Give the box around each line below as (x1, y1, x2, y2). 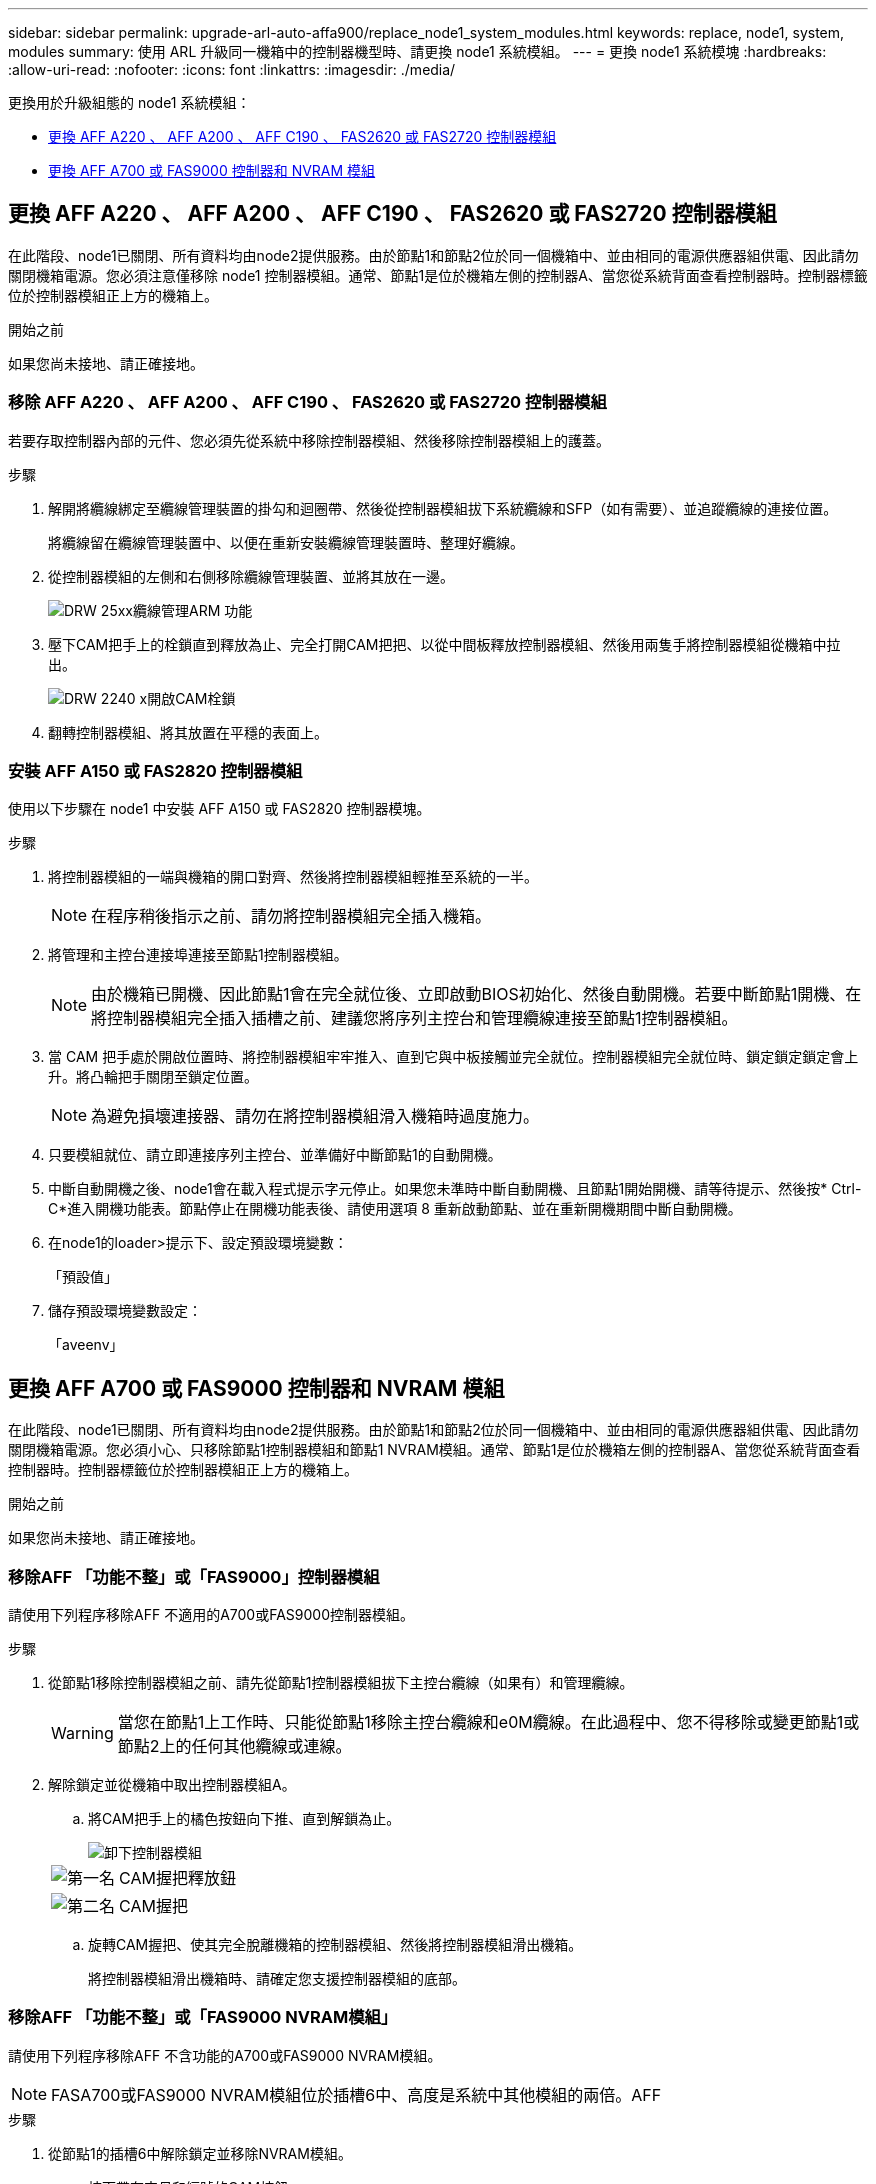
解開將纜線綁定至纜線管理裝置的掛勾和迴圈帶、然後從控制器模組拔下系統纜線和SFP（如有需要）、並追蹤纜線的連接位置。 (48, 499, 838, 517)
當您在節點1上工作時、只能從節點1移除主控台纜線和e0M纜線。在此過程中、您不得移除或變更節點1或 (117, 1711, 860, 1732)
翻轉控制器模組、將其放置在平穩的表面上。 (48, 723, 328, 741)
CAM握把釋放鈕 (119, 1867, 236, 1888)
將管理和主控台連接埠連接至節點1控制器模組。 (48, 946, 348, 964)
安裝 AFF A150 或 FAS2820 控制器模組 (8, 760, 303, 781)
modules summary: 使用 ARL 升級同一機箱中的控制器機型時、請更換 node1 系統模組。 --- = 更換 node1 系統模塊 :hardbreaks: (8, 43, 827, 60)
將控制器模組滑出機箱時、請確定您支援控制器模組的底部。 (88, 1969, 466, 1987)
